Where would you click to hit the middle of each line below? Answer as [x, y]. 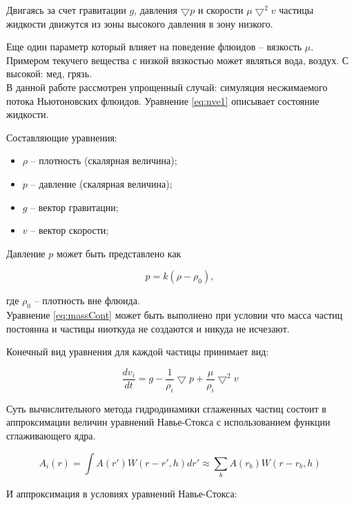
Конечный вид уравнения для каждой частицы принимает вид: [138, 351]
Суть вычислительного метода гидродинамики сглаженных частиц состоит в [166, 408]
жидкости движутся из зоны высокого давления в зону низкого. [140, 23]
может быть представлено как [119, 253]
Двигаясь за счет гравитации [66, 10]
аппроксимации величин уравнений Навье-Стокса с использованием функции [168, 422]
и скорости [220, 10]
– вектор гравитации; [75, 207]
